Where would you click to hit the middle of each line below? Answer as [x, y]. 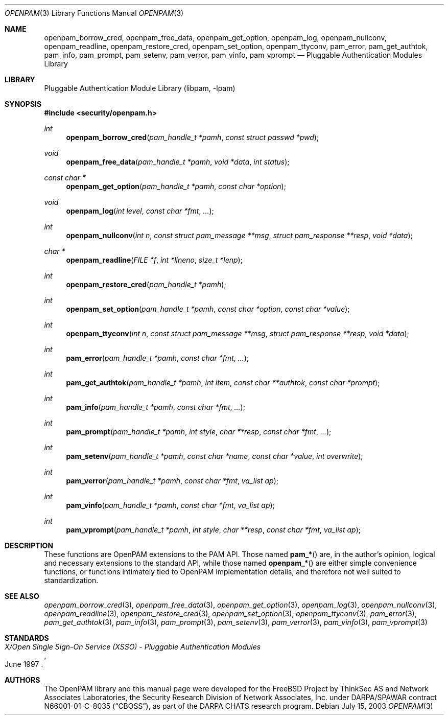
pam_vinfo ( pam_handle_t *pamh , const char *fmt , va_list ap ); [170, 505]
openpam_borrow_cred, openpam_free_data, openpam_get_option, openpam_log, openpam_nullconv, [215, 38]
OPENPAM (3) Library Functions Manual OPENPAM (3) [94, 13]
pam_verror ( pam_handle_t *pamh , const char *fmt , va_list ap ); [172, 481]
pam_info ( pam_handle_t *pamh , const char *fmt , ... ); [156, 407]
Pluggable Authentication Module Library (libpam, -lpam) [140, 88]
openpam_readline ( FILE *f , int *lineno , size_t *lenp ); [154, 260]
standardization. [71, 580]
